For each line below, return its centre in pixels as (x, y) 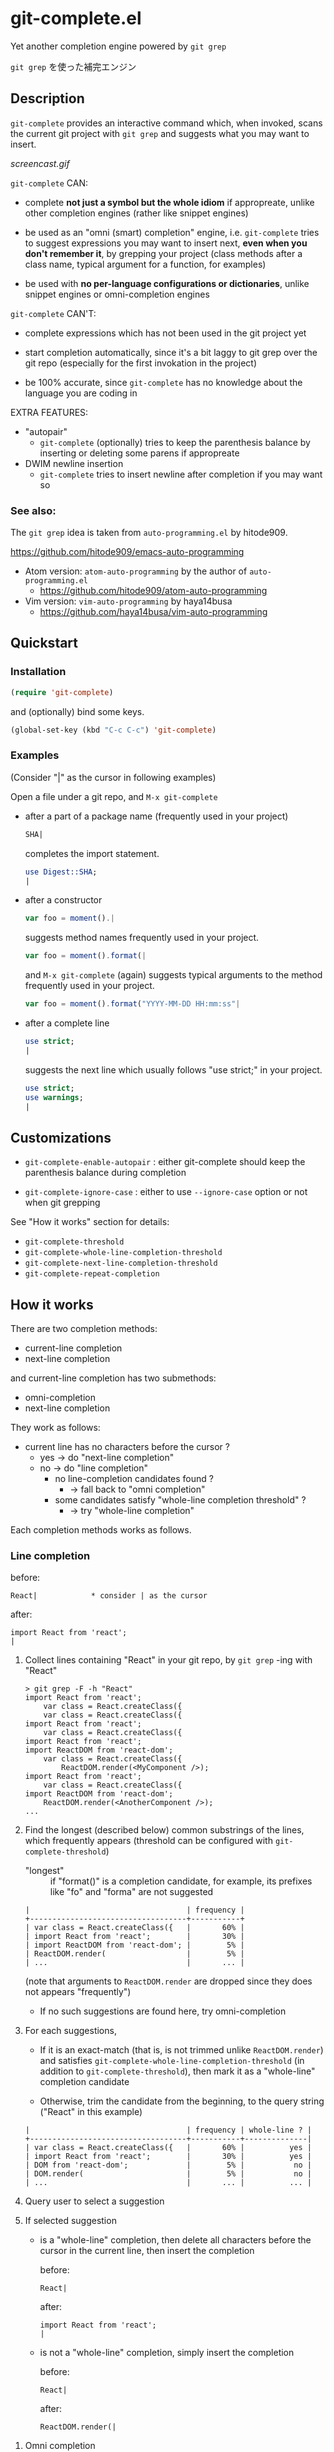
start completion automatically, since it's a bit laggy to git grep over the (171, 352)
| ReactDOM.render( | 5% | (134, 1954)
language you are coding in (81, 393)
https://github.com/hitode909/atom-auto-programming (153, 591)
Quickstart (44, 643)
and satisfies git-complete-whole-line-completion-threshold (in (172, 2061)
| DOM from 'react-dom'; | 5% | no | (168, 2165)
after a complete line (67, 1023)
